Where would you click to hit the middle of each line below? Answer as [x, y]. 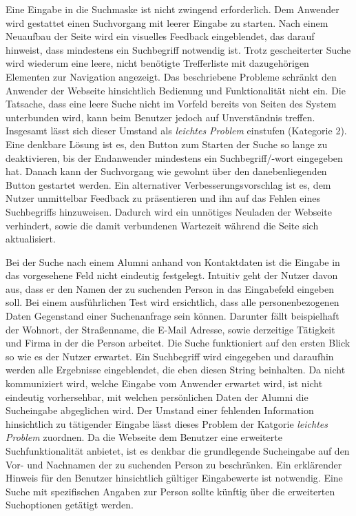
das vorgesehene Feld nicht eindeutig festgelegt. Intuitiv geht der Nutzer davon [172, 275]
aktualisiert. [31, 239]
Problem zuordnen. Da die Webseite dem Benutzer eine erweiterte [144, 437]
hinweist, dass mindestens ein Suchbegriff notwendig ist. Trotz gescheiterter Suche [178, 49]
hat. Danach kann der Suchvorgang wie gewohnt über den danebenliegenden [166, 171]
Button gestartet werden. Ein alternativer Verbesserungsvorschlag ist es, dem [168, 184]
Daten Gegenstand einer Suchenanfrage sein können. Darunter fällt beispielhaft [172, 316]
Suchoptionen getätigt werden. [70, 505]
